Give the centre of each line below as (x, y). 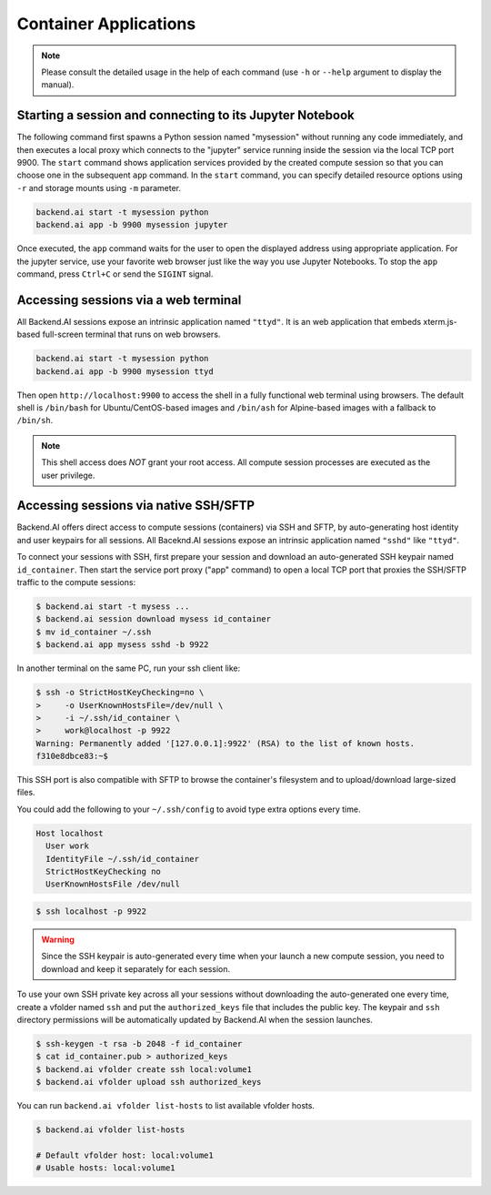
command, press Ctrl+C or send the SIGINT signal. (115, 274)
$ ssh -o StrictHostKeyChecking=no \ (120, 693)
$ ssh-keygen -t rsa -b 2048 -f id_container (139, 1043)
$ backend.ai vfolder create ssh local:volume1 (144, 1069)
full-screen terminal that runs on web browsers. (131, 334)
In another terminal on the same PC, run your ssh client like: (129, 668)
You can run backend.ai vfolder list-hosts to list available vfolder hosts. (166, 1106)
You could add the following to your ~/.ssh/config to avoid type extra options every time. (189, 809)
